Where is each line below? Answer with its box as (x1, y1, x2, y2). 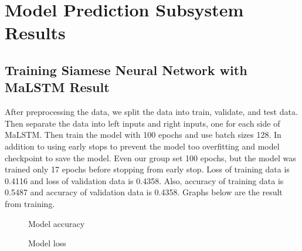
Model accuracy (28, 217, 85, 229)
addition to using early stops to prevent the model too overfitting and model (5, 140, 280, 152)
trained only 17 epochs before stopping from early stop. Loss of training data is (5, 163, 290, 175)
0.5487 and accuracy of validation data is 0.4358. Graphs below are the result (5, 186, 283, 198)
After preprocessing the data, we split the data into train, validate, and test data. (5, 106, 298, 118)
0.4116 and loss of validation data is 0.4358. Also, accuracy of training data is (5, 174, 284, 186)
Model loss (28, 237, 66, 249)
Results (5, 21, 66, 45)
